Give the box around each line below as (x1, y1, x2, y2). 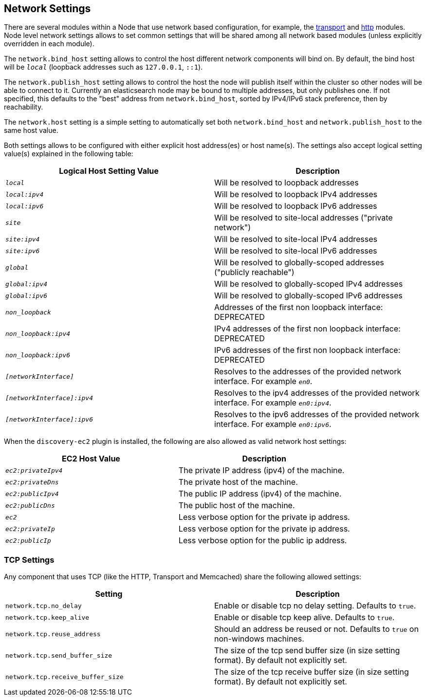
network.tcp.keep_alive (5, 613, 90, 621)
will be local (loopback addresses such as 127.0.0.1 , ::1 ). (4, 63, 203, 72)
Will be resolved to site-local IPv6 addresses (214, 246, 377, 256)
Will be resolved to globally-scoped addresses (214, 258, 384, 268)
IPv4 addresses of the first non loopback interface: (214, 324, 401, 334)
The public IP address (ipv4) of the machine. (178, 489, 342, 499)
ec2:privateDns (5, 478, 59, 486)
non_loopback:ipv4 (5, 330, 71, 337)
